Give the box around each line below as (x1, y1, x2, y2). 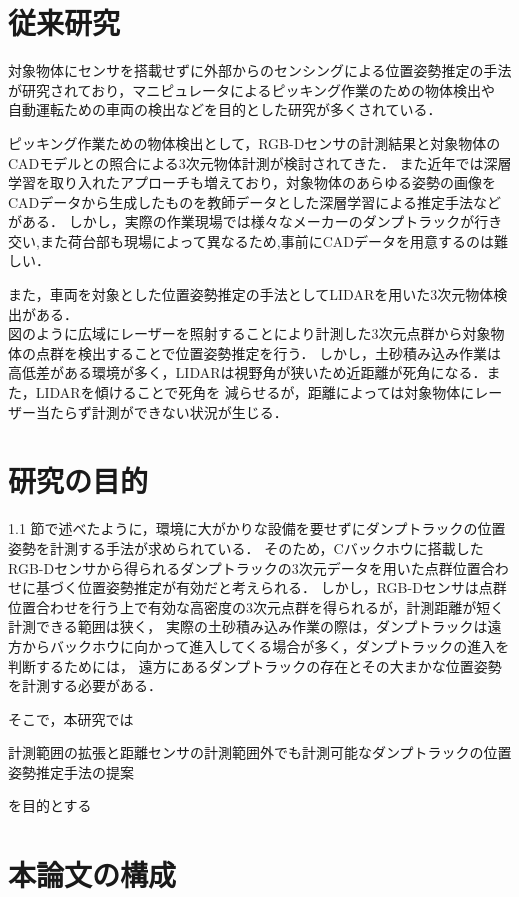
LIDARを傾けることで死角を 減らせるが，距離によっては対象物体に (35, 382, 475, 403)
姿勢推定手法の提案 (8, 761, 134, 782)
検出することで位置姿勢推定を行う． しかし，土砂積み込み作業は (77, 342, 502, 363)
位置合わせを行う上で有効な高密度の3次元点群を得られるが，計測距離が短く (8, 596, 505, 617)
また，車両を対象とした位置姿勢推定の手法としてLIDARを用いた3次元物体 (8, 284, 494, 305)
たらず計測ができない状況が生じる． (49, 401, 288, 422)
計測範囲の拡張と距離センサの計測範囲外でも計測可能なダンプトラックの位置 (8, 742, 512, 763)
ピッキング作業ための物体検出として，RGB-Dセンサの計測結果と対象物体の (8, 132, 501, 153)
